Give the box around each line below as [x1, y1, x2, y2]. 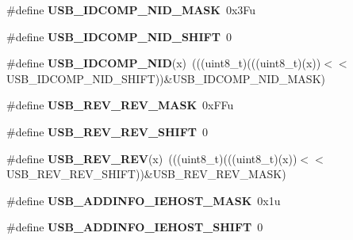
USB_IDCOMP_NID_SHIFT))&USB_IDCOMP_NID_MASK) [6, 70, 325, 86]
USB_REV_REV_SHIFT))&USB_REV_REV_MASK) [6, 166, 286, 182]
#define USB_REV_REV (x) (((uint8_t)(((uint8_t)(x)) [6, 150, 297, 166]
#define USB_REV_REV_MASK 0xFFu [6, 97, 234, 113]
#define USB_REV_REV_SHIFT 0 [6, 123, 209, 139]
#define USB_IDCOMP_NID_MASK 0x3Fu [6, 2, 256, 17]
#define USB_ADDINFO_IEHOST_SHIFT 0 [6, 219, 263, 235]
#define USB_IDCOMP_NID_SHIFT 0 [6, 28, 232, 44]
